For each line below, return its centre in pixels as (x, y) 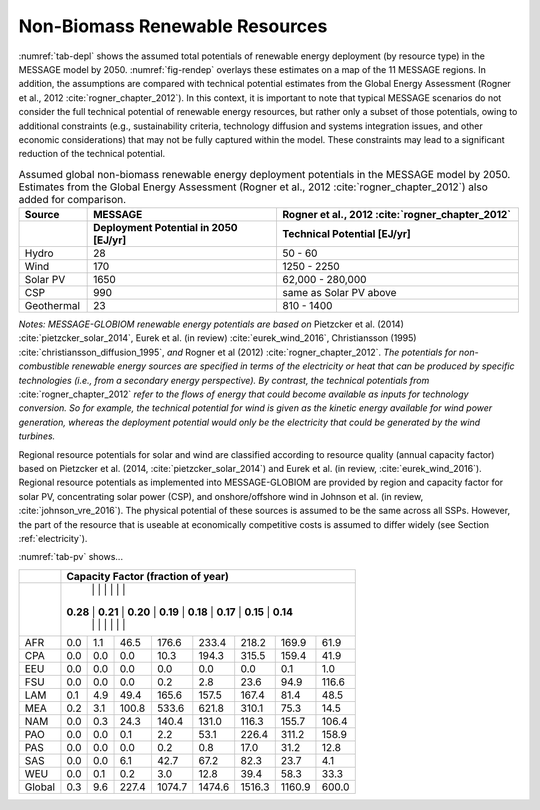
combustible (44, 366)
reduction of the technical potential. (92, 154)
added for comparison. (72, 199)
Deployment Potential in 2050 (166, 228)
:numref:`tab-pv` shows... (71, 557)
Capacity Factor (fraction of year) (148, 576)
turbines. (37, 436)
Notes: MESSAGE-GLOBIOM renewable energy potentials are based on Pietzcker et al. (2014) (211, 324)
